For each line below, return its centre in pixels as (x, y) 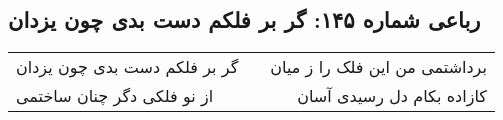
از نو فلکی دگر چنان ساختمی (115, 96)
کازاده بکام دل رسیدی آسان (392, 96)
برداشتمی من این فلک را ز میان (378, 67)
